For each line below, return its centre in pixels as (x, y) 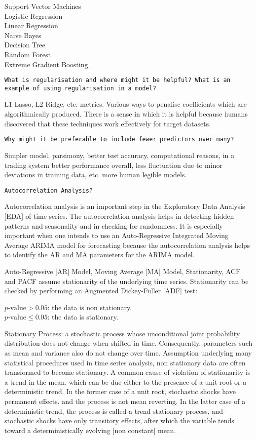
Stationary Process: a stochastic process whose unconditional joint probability (122, 333)
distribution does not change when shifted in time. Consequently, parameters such (128, 343)
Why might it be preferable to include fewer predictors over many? (119, 140)
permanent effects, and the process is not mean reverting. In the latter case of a (125, 401)
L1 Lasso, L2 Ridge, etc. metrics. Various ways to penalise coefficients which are (126, 104)
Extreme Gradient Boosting (46, 64)
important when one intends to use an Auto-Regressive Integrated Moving (117, 235)
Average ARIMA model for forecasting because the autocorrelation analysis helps (127, 245)
